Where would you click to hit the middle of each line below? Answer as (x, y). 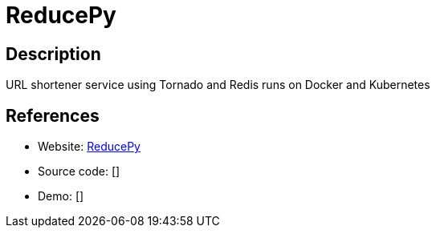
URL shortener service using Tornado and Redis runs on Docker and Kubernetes (218, 85)
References (53, 115)
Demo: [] (61, 196)
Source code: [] (79, 171)
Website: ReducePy (89, 147)
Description (53, 54)
